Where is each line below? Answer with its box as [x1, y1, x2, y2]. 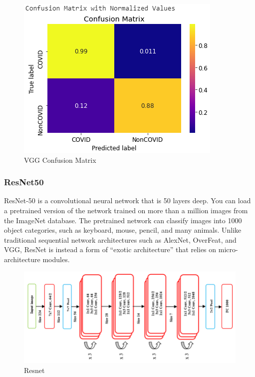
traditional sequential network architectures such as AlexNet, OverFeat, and [4, 234, 237, 245]
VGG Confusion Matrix [24, 154, 96, 165]
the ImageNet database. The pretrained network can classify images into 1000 [4, 215, 242, 225]
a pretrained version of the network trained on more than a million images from [4, 205, 248, 215]
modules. [42, 254, 70, 264]
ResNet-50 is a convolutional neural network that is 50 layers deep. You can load [4, 195, 251, 206]
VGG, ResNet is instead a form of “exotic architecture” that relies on [4, 244, 217, 255]
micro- [218, 244, 238, 255]
